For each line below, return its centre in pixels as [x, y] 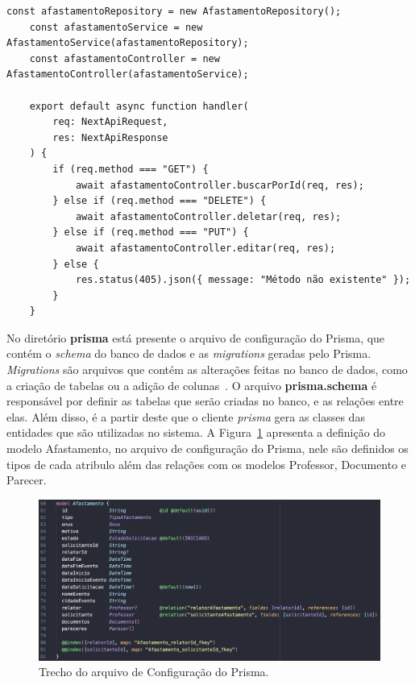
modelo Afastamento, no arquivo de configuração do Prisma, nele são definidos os [207, 448]
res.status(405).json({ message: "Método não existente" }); [243, 280]
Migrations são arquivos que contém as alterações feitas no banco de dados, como [207, 369]
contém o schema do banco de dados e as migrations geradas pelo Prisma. [189, 353]
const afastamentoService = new [116, 27]
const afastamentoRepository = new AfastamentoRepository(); [174, 11]
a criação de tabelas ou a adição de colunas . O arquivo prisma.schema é [192, 385]
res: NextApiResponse [110, 137]
